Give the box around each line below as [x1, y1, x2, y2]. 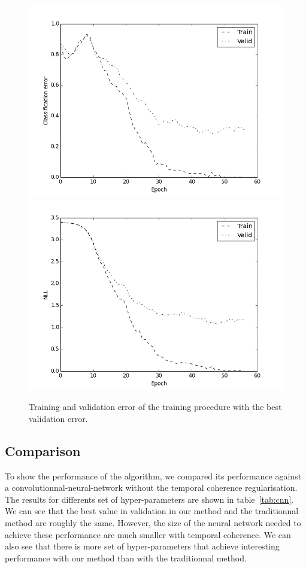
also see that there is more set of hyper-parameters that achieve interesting [5, 540, 280, 552]
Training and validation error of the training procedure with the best [29, 400, 282, 413]
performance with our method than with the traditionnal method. [5, 551, 247, 564]
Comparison [5, 441, 81, 460]
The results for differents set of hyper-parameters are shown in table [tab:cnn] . [5, 493, 294, 505]
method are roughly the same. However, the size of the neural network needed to [5, 517, 301, 529]
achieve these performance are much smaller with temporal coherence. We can [5, 528, 291, 540]
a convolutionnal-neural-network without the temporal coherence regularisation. [5, 481, 298, 494]
